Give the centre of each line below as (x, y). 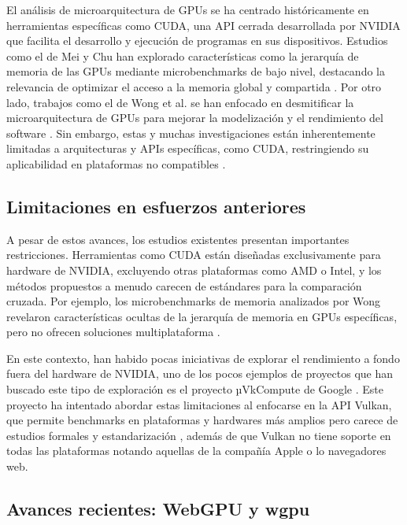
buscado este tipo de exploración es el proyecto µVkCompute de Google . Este (195, 389)
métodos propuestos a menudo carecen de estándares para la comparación (184, 285)
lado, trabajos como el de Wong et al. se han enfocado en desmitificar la (180, 102)
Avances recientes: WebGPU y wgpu (158, 509)
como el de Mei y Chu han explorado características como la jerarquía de (183, 55)
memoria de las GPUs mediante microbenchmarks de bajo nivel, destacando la (196, 71)
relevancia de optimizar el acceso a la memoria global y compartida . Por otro (194, 86)
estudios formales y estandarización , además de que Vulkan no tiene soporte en (199, 435)
